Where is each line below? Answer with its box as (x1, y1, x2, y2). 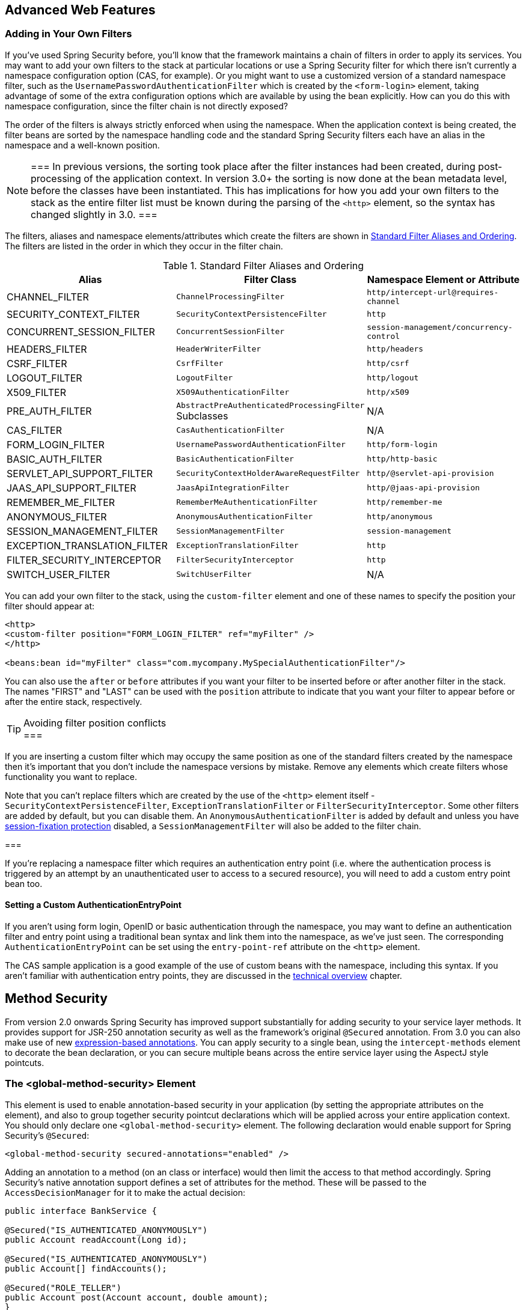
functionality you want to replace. (5, 771, 137, 782)
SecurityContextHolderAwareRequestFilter (176, 469, 360, 478)
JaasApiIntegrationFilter (176, 483, 290, 493)
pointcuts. (5, 1057, 44, 1068)
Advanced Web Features (5, 2, 156, 17)
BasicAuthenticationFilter (176, 454, 294, 464)
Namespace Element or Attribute (367, 273, 520, 285)
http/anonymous (367, 512, 433, 522)
